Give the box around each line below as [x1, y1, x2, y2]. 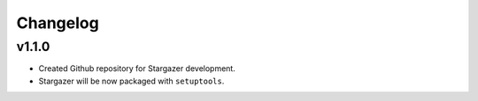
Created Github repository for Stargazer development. [38, 63, 236, 74]
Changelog [16, 13, 99, 32]
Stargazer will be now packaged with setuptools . [38, 76, 225, 86]
